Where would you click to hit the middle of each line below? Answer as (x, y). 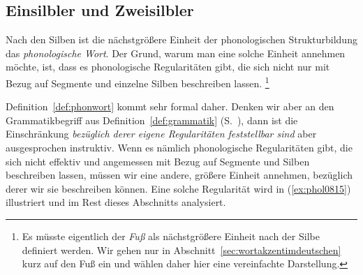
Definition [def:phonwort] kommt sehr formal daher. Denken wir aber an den (170, 106)
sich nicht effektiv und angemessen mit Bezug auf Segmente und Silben (158, 161)
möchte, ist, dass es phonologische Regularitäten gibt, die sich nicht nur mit (168, 67)
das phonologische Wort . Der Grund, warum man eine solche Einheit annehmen (176, 53)
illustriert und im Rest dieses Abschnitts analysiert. (116, 202)
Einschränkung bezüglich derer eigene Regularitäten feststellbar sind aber (161, 134)
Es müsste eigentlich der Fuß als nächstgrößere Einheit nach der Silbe (171, 236)
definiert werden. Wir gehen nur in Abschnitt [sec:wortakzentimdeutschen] (181, 250)
